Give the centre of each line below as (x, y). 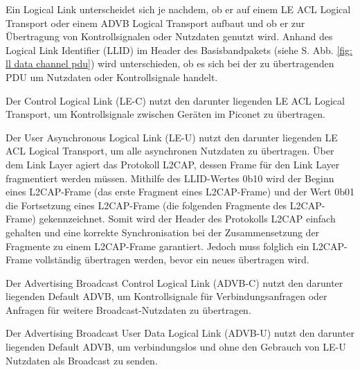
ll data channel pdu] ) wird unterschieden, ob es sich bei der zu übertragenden (170, 63)
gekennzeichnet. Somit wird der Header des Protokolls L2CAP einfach (187, 219)
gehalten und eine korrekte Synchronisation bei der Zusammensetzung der (163, 232)
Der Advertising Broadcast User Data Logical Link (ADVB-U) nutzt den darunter (180, 333)
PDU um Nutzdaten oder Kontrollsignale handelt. (112, 77)
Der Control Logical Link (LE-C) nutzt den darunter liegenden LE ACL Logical (175, 100)
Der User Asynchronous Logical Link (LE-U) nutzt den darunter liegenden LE (172, 137)
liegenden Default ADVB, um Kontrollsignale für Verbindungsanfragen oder (166, 296)
